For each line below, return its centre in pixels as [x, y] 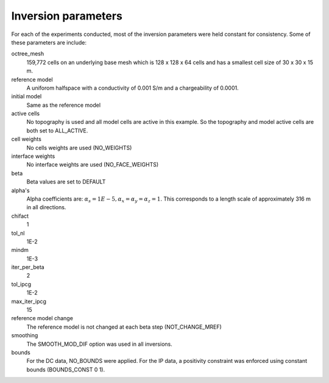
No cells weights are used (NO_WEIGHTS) [79, 148]
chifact [20, 216]
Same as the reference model [63, 105]
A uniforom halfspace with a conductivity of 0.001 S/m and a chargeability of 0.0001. [133, 88]
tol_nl [18, 233]
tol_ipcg [21, 284]
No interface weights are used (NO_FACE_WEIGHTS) [93, 165]
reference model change [42, 318]
